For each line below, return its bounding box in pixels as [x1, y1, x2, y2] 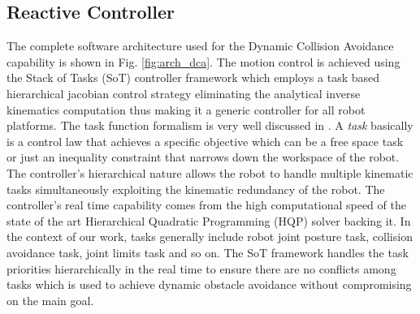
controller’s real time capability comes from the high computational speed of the [6, 196, 406, 213]
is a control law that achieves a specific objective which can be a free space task [6, 132, 404, 149]
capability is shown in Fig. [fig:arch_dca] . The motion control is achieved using [6, 53, 401, 70]
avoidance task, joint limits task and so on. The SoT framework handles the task [6, 243, 409, 260]
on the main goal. [6, 291, 94, 308]
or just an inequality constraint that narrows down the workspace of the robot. [6, 148, 400, 166]
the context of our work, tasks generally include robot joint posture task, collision [6, 228, 413, 245]
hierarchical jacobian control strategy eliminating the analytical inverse [6, 84, 361, 101]
